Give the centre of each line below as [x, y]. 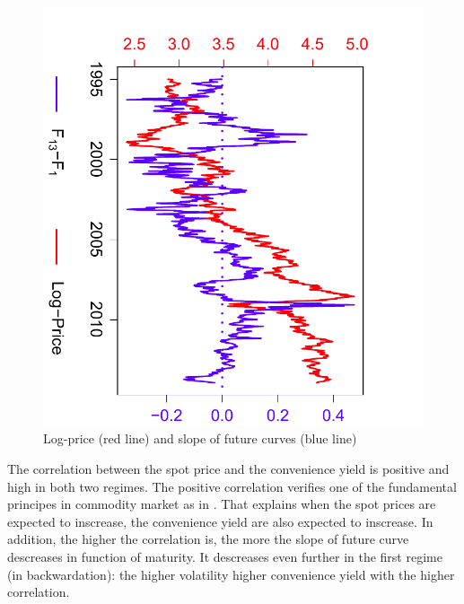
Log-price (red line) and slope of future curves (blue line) [200, 438]
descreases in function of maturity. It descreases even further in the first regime [225, 556]
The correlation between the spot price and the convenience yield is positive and [228, 469]
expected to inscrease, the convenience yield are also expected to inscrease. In [220, 521]
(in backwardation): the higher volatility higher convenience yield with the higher [231, 574]
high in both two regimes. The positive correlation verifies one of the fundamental [232, 486]
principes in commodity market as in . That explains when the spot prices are [222, 504]
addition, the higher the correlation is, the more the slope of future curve [208, 539]
